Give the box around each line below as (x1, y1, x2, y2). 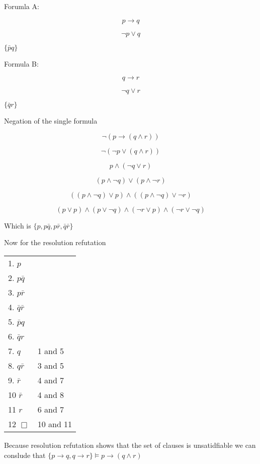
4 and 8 (37, 388, 64, 400)
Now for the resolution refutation (4, 237, 106, 248)
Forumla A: (4, 1, 39, 11)
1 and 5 (37, 344, 64, 357)
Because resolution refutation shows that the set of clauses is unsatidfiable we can (4, 439, 256, 450)
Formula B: (4, 58, 39, 69)
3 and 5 (37, 359, 64, 371)
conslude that (4, 449, 46, 460)
